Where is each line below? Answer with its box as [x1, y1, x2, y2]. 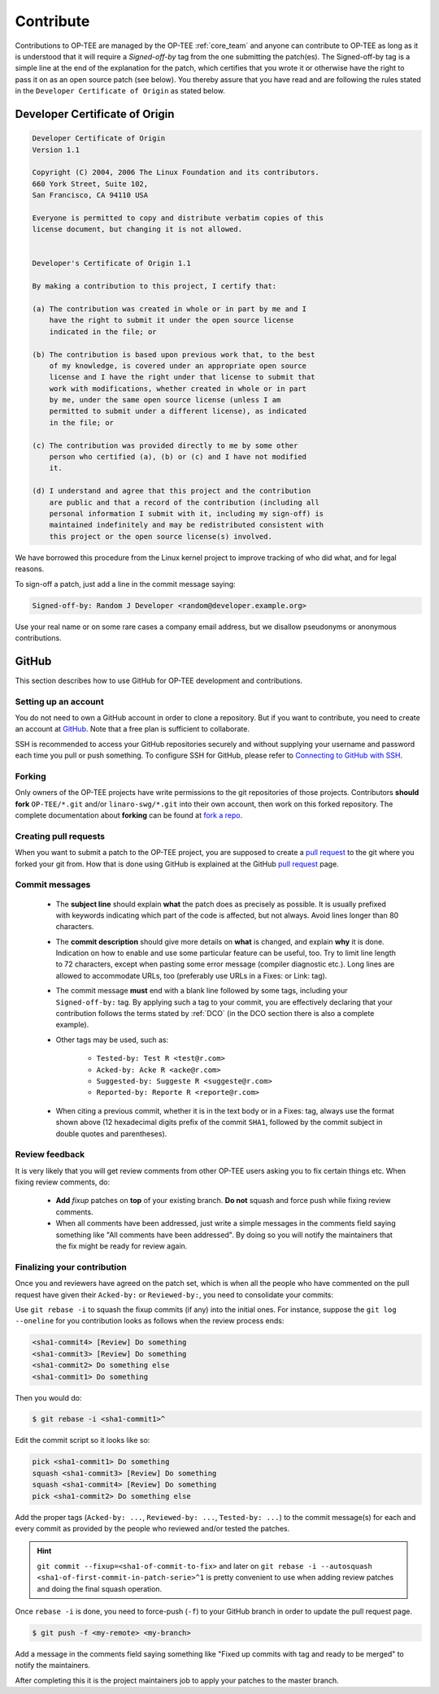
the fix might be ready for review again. [55, 1241, 188, 1251]
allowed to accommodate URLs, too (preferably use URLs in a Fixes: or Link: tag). [55, 971, 328, 980]
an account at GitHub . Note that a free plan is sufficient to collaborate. [15, 724, 250, 734]
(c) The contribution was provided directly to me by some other [32, 441, 298, 450]
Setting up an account [15, 696, 105, 707]
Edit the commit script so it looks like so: [15, 1436, 150, 1445]
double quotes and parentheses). [55, 1128, 167, 1138]
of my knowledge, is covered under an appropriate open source [49, 361, 307, 370]
